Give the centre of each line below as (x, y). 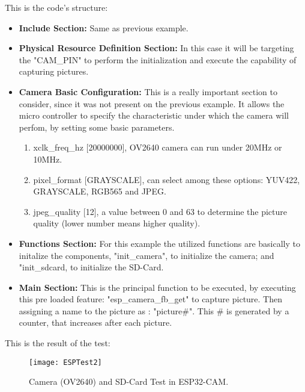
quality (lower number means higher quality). (117, 223)
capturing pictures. (54, 71)
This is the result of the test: (58, 343)
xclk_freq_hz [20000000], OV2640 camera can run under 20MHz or (158, 147)
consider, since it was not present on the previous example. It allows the (152, 103)
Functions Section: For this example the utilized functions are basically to (159, 243)
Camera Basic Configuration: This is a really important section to (148, 91)
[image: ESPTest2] (65, 362)
